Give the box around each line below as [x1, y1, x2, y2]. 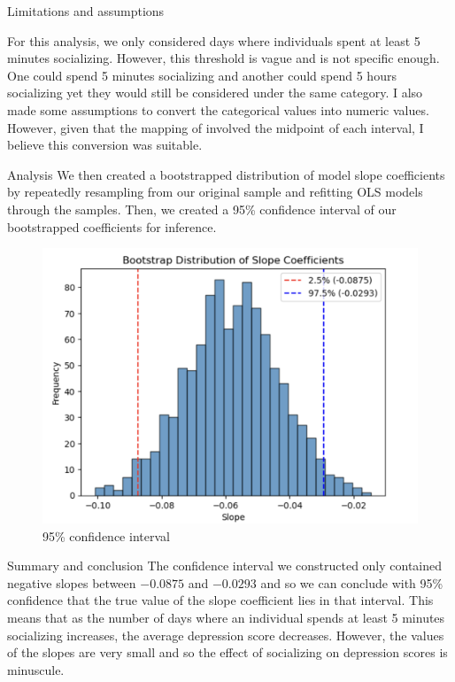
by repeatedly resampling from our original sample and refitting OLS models [7, 182, 423, 201]
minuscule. [7, 660, 65, 678]
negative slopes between [7, 573, 136, 592]
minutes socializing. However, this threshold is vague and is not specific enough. [7, 49, 440, 67]
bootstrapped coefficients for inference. [7, 217, 217, 236]
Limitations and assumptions [7, 2, 165, 19]
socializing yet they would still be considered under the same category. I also [7, 83, 423, 102]
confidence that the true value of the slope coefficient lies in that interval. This [7, 591, 434, 609]
